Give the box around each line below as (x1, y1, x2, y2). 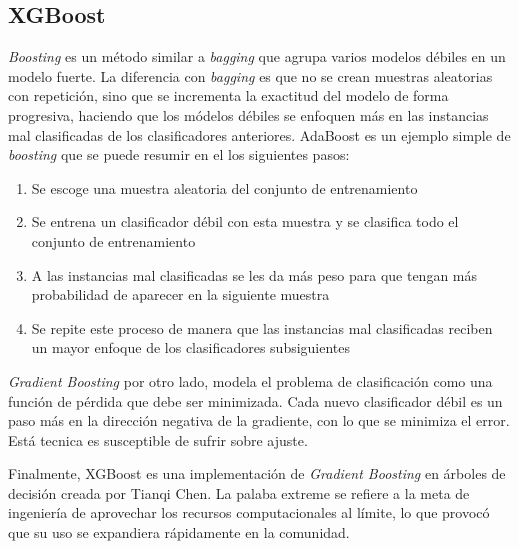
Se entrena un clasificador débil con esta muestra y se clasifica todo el (31, 211, 459, 232)
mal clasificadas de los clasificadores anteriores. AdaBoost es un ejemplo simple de (8, 124, 511, 145)
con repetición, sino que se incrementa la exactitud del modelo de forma (8, 85, 449, 106)
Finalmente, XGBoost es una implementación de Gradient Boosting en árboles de (8, 463, 506, 484)
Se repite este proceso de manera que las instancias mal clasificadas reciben (31, 317, 493, 338)
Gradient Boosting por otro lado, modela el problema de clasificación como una (8, 370, 493, 391)
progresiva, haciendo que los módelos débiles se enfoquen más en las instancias (8, 104, 489, 125)
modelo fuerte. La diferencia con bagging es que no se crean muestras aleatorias (8, 65, 493, 86)
